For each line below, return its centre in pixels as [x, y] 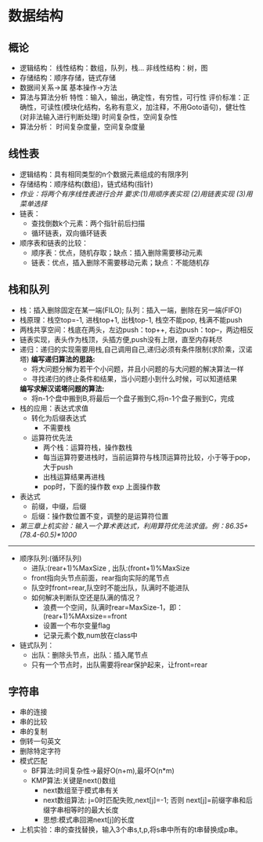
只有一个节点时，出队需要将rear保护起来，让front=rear [119, 665]
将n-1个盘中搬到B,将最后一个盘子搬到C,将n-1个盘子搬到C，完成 [133, 398]
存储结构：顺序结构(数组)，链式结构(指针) [86, 184]
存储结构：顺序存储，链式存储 [67, 78]
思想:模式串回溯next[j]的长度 [89, 820]
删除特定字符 [40, 751]
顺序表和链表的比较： [54, 242]
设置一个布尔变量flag [77, 625]
